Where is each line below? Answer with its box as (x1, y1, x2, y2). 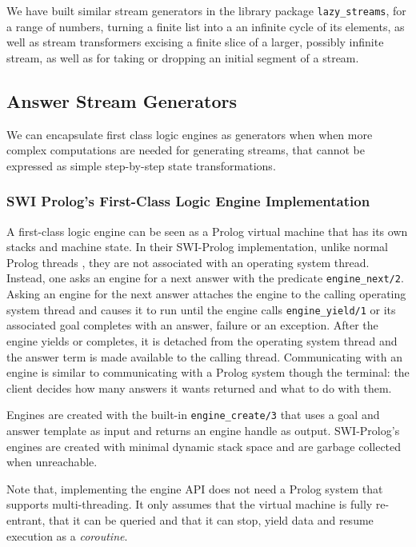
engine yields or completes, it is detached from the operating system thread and (6, 332, 398, 349)
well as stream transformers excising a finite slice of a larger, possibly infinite (6, 34, 384, 50)
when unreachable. (6, 453, 98, 470)
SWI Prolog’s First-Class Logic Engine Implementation (6, 191, 370, 211)
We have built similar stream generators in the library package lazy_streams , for (6, 2, 406, 18)
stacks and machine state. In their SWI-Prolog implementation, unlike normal (6, 238, 388, 255)
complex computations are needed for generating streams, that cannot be (6, 142, 365, 158)
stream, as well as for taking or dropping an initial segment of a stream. (6, 49, 359, 66)
